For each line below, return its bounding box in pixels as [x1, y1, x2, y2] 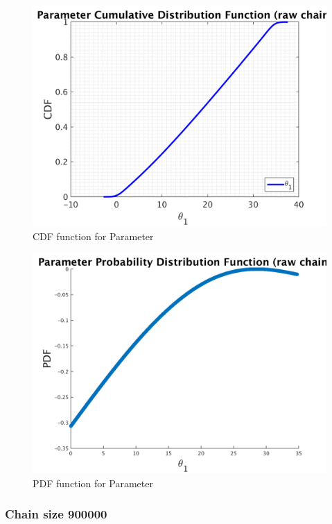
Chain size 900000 [5, 505, 107, 523]
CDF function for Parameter [33, 228, 154, 243]
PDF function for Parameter [33, 475, 153, 490]
